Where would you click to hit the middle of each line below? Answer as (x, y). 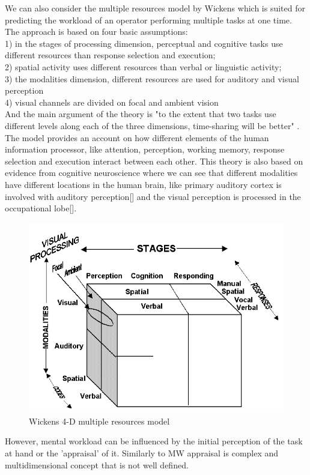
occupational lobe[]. (41, 208)
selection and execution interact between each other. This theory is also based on (154, 161)
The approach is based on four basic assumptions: (96, 32)
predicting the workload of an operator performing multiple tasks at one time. (148, 20)
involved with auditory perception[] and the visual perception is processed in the (153, 196)
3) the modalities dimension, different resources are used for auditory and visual (152, 78)
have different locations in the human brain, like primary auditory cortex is (143, 184)
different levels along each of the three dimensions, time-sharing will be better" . (152, 125)
